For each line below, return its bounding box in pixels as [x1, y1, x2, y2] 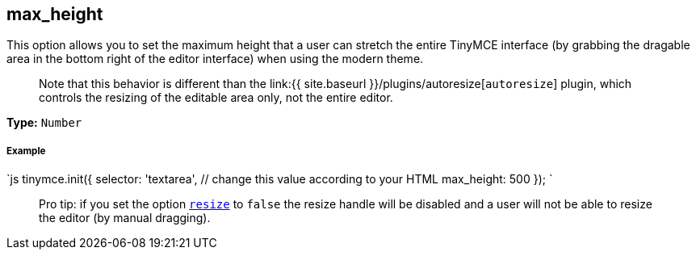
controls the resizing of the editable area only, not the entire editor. [39, 90, 393, 105]
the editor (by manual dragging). [39, 211, 211, 225]
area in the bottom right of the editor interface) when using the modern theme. [6, 52, 424, 66]
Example [6, 145, 46, 157]
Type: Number [6, 115, 82, 130]
